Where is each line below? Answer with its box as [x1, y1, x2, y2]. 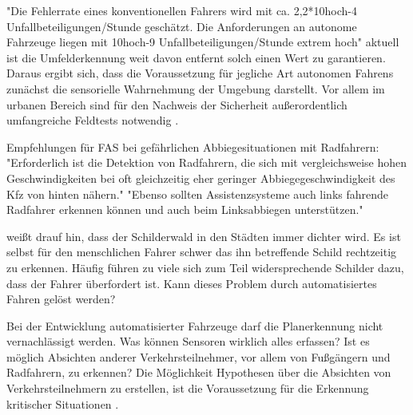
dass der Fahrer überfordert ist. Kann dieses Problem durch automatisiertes [6, 275, 377, 291]
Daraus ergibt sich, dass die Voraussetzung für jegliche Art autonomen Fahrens [6, 65, 394, 81]
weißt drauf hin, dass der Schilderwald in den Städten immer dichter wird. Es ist [6, 227, 401, 244]
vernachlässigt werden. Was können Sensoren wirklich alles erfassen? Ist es [6, 333, 370, 350]
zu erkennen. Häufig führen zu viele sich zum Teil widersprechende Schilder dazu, [6, 259, 404, 275]
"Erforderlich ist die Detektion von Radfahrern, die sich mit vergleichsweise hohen [6, 154, 407, 171]
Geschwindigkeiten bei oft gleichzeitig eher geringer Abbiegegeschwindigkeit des [6, 169, 395, 186]
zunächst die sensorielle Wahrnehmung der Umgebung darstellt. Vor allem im [6, 80, 385, 97]
